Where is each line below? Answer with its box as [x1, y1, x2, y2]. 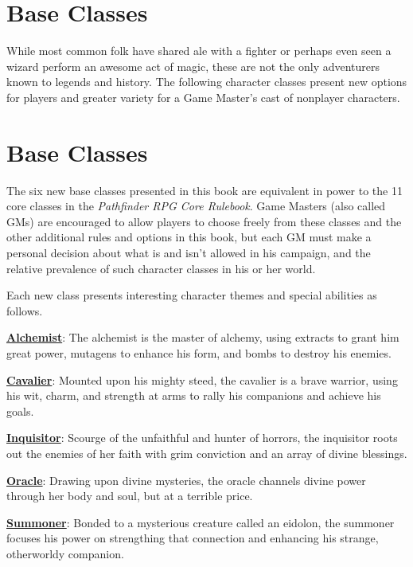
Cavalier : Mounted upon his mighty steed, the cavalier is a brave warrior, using [6, 371, 398, 388]
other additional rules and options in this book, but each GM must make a [6, 229, 372, 245]
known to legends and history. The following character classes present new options [6, 73, 407, 90]
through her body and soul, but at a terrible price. [6, 487, 253, 504]
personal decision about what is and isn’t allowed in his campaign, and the [6, 244, 371, 260]
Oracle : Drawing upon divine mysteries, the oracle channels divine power [6, 471, 366, 488]
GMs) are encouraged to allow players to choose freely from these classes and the [6, 213, 402, 229]
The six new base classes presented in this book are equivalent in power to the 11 [6, 182, 403, 198]
